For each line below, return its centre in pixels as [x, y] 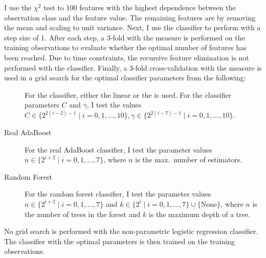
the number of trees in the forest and [83, 214]
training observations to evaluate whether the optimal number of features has [125, 47]
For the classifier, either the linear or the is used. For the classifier [128, 94]
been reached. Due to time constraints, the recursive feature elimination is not [127, 57]
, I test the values [114, 105]
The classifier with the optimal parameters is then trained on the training [119, 241]
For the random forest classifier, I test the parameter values [118, 194]
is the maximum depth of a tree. [199, 214]
